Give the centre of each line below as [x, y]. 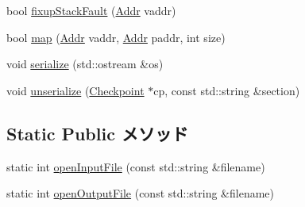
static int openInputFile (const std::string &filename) [136, 166]
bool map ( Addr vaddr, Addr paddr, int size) [116, 37]
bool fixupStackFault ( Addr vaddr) [91, 10]
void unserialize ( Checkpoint [75, 90]
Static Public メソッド [97, 133]
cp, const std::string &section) [227, 90]
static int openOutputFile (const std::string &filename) [140, 193]
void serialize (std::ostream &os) [85, 64]
